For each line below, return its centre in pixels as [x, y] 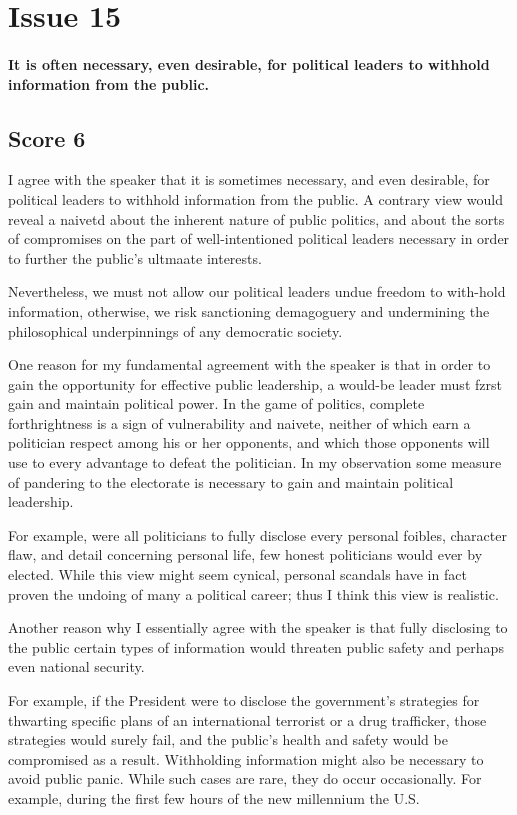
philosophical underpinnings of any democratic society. [175, 330]
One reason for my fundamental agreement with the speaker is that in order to [249, 364]
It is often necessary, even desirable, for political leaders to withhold [249, 63]
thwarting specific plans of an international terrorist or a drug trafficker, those [247, 719]
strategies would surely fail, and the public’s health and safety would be [228, 739]
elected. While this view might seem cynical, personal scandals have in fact [237, 574]
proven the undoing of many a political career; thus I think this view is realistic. [253, 593]
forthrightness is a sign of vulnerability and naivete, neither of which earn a [239, 422]
